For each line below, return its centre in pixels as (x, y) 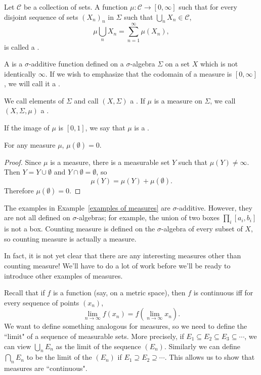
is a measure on (178, 100)
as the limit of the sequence (98, 346)
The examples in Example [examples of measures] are (87, 207)
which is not (219, 64)
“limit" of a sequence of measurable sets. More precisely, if (94, 336)
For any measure (30, 144)
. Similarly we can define (202, 346)
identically (20, 73)
